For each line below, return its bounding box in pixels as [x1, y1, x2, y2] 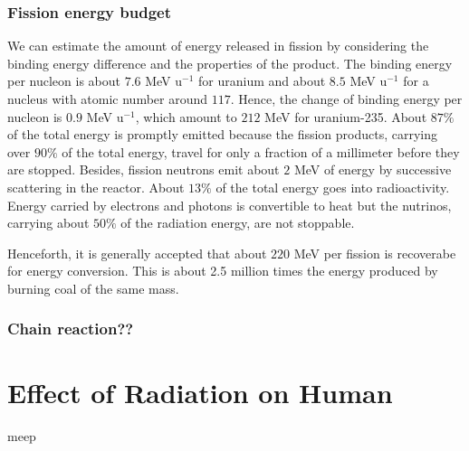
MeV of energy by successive [293, 160, 452, 179]
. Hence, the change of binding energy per [230, 89, 463, 108]
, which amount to [135, 107, 237, 126]
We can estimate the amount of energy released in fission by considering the [7, 36, 429, 55]
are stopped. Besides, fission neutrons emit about [7, 160, 280, 179]
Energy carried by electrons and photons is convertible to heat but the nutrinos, [7, 195, 452, 214]
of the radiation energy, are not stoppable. [120, 213, 355, 232]
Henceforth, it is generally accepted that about [7, 243, 267, 262]
